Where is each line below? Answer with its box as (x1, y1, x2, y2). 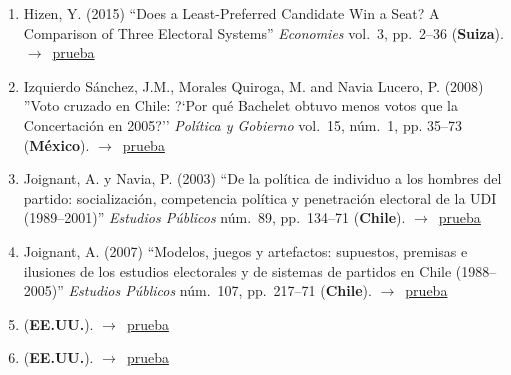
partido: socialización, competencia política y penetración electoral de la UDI (23, 187, 497, 208)
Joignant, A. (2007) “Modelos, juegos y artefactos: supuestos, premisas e (23, 240, 468, 261)
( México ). (23, 134, 90, 155)
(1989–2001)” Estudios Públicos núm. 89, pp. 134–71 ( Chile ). (23, 207, 406, 228)
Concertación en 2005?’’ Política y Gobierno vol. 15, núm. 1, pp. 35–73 (23, 114, 463, 135)
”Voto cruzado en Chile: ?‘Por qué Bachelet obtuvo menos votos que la (23, 95, 458, 116)
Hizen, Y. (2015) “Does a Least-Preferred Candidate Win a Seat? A (23, 3, 440, 23)
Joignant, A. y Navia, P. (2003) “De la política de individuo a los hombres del (23, 168, 502, 189)
